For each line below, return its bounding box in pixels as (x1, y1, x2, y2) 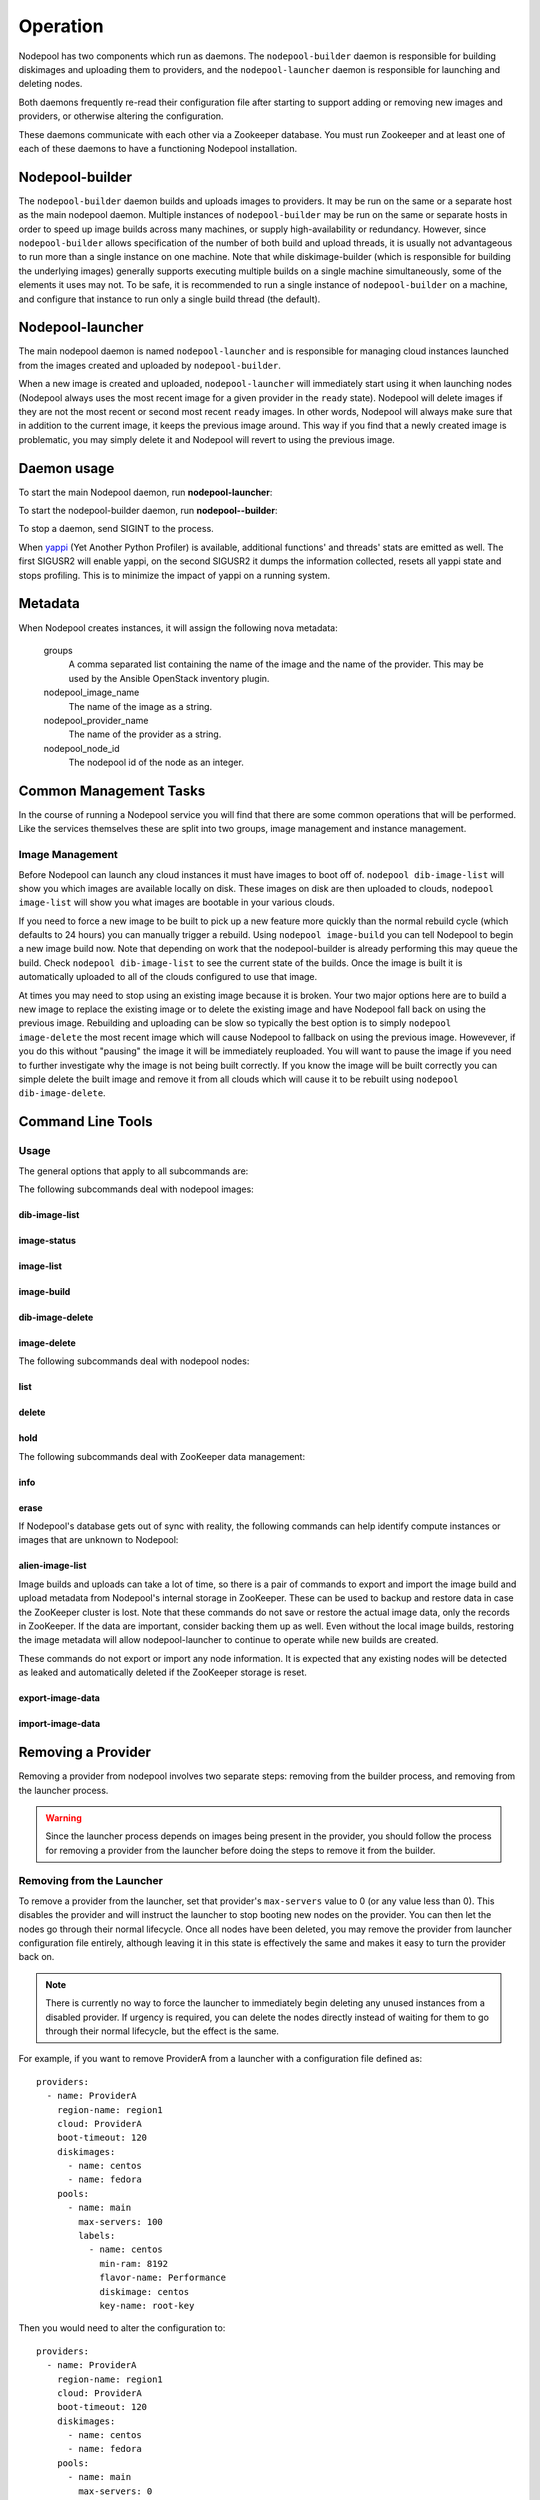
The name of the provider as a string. (68, 728, 222, 740)
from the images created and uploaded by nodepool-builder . (18, 359, 282, 371)
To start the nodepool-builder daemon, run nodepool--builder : (18, 505, 278, 517)
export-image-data (18, 1692, 100, 1704)
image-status (18, 1234, 77, 1246)
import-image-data (18, 1718, 101, 1730)
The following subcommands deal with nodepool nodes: (18, 1355, 250, 1367)
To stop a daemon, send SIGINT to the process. (18, 523, 214, 535)
